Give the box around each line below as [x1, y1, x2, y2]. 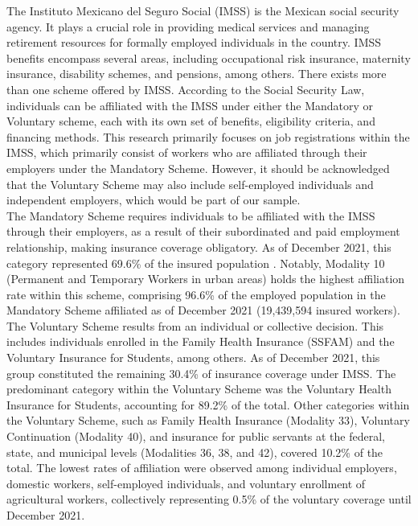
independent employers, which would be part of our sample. [6, 191, 301, 208]
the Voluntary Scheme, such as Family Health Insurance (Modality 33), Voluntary [6, 412, 410, 429]
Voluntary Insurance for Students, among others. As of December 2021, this [6, 349, 380, 366]
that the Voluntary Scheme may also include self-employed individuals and [6, 175, 374, 192]
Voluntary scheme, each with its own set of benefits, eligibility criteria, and [6, 113, 375, 129]
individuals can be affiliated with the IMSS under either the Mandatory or [6, 97, 374, 113]
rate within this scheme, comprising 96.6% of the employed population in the [6, 286, 386, 302]
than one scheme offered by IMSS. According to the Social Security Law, [6, 80, 365, 97]
